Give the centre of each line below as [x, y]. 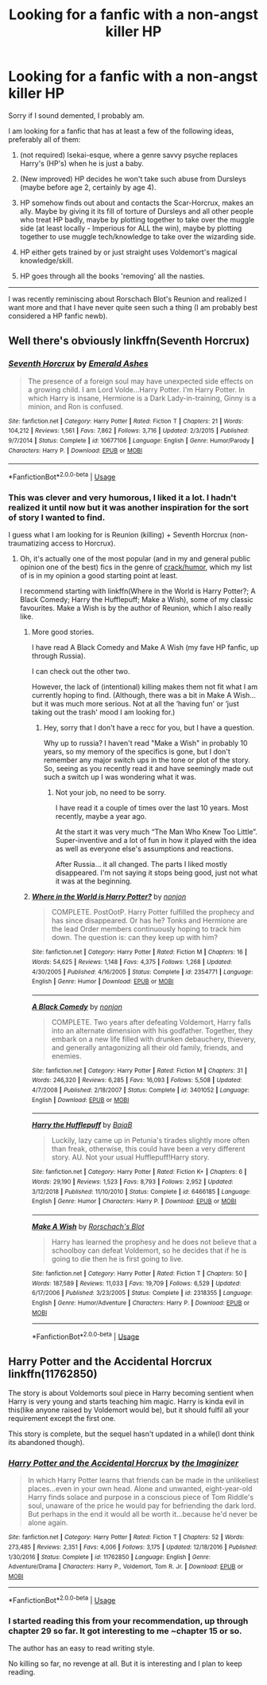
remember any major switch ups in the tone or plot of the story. [147, 760]
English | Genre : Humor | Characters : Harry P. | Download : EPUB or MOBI [134, 1202]
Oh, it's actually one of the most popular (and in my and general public [135, 559]
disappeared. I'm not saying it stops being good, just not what [157, 873]
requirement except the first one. [62, 1419]
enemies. [66, 1056]
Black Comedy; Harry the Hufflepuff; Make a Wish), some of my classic [137, 600]
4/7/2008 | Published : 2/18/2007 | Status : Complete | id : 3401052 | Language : [141, 1090]
